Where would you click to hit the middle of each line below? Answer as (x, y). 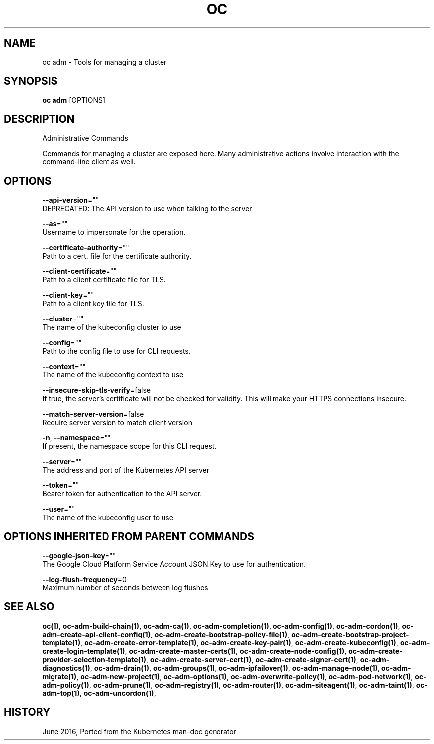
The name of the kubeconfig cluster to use (112, 327)
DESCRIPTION (39, 119)
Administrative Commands (85, 138)
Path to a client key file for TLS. (93, 304)
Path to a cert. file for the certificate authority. (117, 256)
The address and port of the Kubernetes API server (126, 470)
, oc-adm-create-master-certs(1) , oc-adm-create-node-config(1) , (236, 651)
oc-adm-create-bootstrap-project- (350, 634)
